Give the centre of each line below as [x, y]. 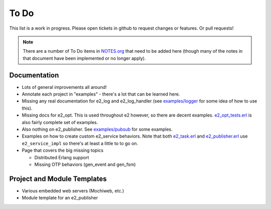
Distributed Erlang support [62, 157]
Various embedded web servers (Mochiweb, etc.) [73, 190]
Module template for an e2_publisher [60, 198]
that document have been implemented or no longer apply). [84, 58]
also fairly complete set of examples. [60, 122]
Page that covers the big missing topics [63, 150]
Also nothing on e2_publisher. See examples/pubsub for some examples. [97, 129]
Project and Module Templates [58, 179]
